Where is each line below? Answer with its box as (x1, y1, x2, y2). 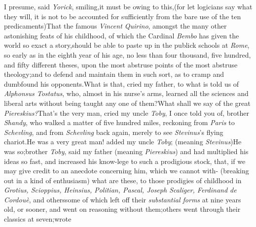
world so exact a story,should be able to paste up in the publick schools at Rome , (4, 40, 250, 50)
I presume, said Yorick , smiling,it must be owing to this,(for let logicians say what (4, 1, 253, 11)
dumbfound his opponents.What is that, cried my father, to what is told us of (4, 78, 239, 89)
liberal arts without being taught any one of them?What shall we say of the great (4, 97, 251, 108)
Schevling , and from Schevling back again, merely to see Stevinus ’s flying (4, 127, 223, 137)
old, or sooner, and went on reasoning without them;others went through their (4, 204, 241, 214)
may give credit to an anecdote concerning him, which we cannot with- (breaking (4, 165, 249, 176)
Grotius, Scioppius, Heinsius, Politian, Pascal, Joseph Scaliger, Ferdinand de (4, 185, 237, 195)
